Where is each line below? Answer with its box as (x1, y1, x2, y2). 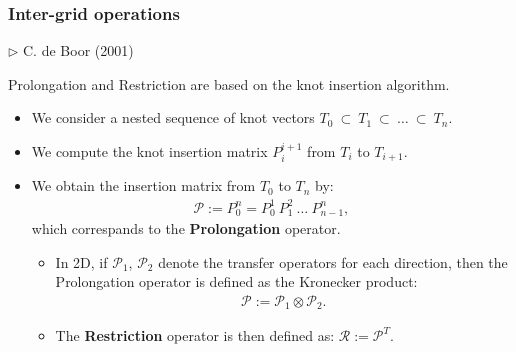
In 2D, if (55, 251, 108, 272)
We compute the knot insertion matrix (31, 141, 268, 161)
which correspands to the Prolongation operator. (31, 218, 341, 239)
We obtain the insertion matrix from (31, 175, 256, 196)
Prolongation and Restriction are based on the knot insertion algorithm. (8, 73, 450, 94)
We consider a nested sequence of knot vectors (31, 107, 315, 128)
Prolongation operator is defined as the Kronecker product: (55, 271, 418, 292)
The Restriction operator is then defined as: (55, 325, 335, 346)
